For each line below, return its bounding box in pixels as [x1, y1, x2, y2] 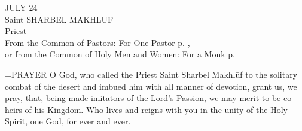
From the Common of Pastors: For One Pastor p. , [5, 36, 190, 48]
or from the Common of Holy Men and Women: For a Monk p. [5, 48, 235, 60]
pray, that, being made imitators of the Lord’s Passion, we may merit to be [5, 92, 281, 104]
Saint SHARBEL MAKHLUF [5, 13, 114, 25]
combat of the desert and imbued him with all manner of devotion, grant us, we [5, 80, 297, 92]
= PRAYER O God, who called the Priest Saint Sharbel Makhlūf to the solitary [5, 68, 298, 80]
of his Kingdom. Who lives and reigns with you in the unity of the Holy [25, 103, 288, 115]
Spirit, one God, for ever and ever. [5, 115, 131, 127]
